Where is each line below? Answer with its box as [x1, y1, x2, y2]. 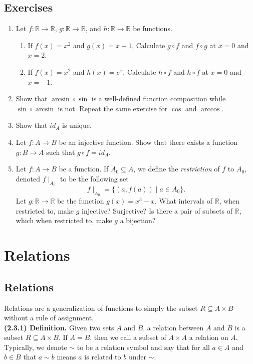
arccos [201, 105, 220, 113]
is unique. [62, 120, 92, 130]
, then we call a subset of [90, 332, 166, 342]
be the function [57, 196, 104, 206]
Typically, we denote [4, 341, 67, 352]
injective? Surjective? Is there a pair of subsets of [82, 205, 233, 216]
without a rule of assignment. [4, 312, 94, 323]
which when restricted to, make [16, 215, 112, 226]
